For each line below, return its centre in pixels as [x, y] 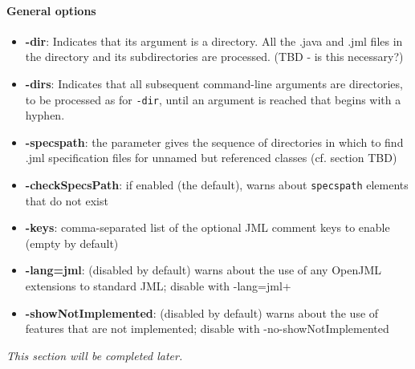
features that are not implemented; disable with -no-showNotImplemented [207, 328]
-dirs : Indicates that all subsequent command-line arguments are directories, [214, 83]
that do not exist [67, 200]
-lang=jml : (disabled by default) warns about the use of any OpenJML [203, 270]
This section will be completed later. [95, 355]
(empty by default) [72, 243]
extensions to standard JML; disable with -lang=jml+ [158, 286]
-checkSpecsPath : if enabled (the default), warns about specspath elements [217, 185]
